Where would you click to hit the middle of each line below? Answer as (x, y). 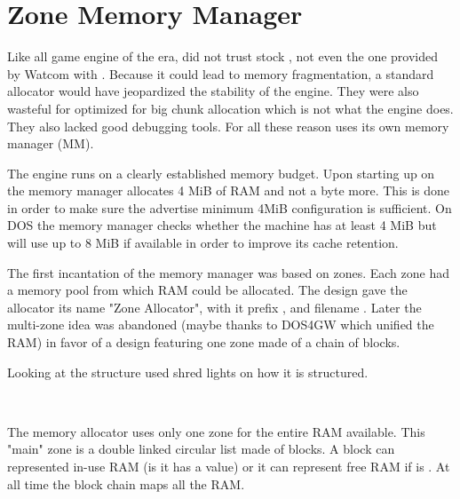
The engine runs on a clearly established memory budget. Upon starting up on (221, 173)
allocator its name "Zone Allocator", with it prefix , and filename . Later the (214, 307)
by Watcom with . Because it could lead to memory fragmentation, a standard (221, 73)
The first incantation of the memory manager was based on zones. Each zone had (228, 272)
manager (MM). (51, 143)
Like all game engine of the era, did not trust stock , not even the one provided (223, 56)
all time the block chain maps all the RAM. (126, 483)
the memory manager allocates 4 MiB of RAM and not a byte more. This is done (229, 190)
